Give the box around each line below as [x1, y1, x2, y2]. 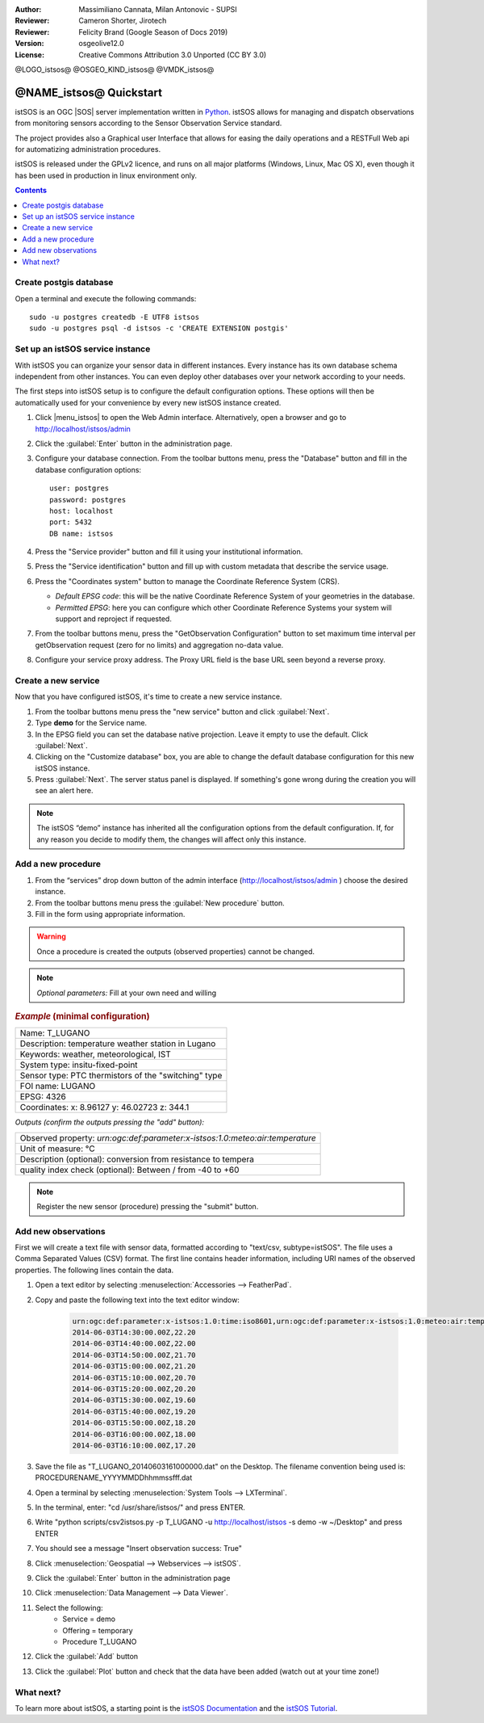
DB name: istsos [49, 529, 114, 538]
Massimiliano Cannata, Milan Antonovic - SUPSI [78, 5, 237, 14]
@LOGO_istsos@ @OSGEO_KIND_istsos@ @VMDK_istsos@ [15, 65, 215, 74]
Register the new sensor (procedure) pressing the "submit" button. [36, 1201, 259, 1211]
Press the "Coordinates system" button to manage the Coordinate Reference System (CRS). [35, 576, 340, 586]
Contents [15, 186, 48, 195]
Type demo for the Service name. [35, 718, 148, 728]
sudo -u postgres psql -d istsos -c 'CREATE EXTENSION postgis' [29, 324, 290, 333]
